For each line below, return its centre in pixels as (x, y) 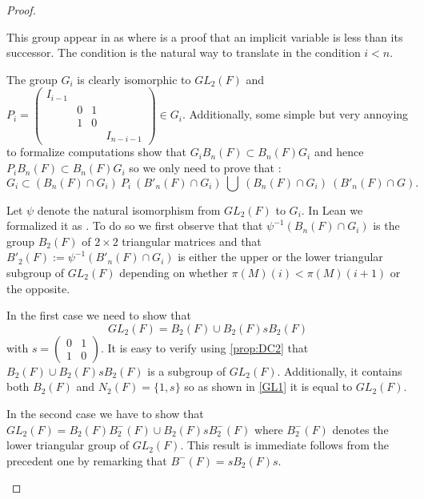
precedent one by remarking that (87, 460)
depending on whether (174, 273)
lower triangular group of (68, 445)
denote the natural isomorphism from (129, 209)
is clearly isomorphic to (134, 79)
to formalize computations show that (96, 152)
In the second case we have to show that (105, 413)
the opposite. (38, 288)
